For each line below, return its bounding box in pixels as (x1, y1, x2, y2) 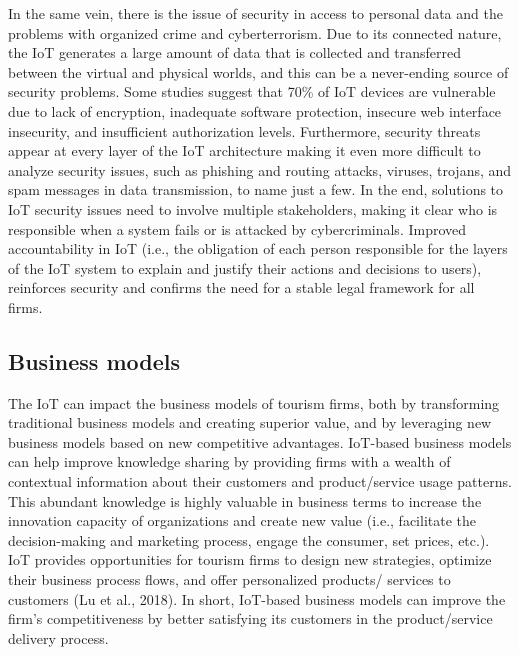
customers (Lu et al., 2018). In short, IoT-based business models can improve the (8, 588, 506, 609)
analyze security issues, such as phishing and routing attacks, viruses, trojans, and (8, 159, 512, 180)
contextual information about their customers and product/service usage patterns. (8, 471, 512, 492)
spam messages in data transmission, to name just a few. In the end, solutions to (8, 179, 504, 200)
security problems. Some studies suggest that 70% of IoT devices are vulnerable (8, 81, 496, 102)
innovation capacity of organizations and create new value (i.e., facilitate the (8, 510, 476, 531)
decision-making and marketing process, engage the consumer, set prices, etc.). (8, 529, 490, 550)
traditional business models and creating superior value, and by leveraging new (8, 412, 492, 433)
